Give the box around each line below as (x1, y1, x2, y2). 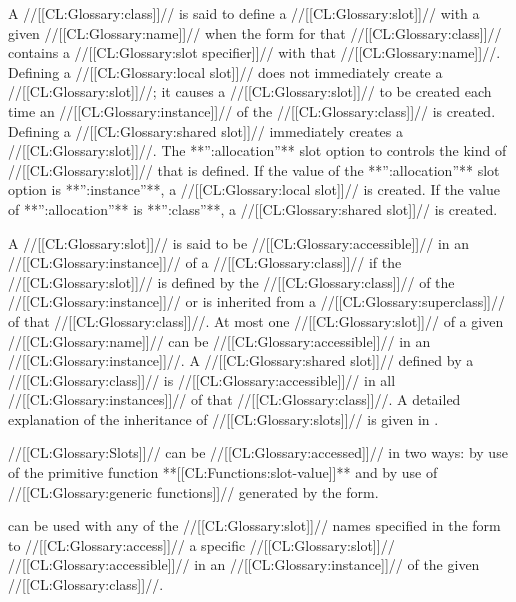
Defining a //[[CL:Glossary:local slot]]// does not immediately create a (8, 61, 443, 82)
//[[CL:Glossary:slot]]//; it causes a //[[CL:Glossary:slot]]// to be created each (8, 81, 492, 102)
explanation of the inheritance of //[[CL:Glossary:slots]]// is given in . (8, 408, 439, 429)
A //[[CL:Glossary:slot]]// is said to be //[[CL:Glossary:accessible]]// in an (8, 232, 470, 253)
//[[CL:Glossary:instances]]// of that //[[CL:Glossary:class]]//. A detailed (8, 389, 461, 410)
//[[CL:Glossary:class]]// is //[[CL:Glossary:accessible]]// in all (8, 369, 396, 390)
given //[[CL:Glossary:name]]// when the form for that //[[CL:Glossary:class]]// (8, 22, 502, 43)
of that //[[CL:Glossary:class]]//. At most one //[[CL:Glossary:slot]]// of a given (8, 310, 504, 331)
